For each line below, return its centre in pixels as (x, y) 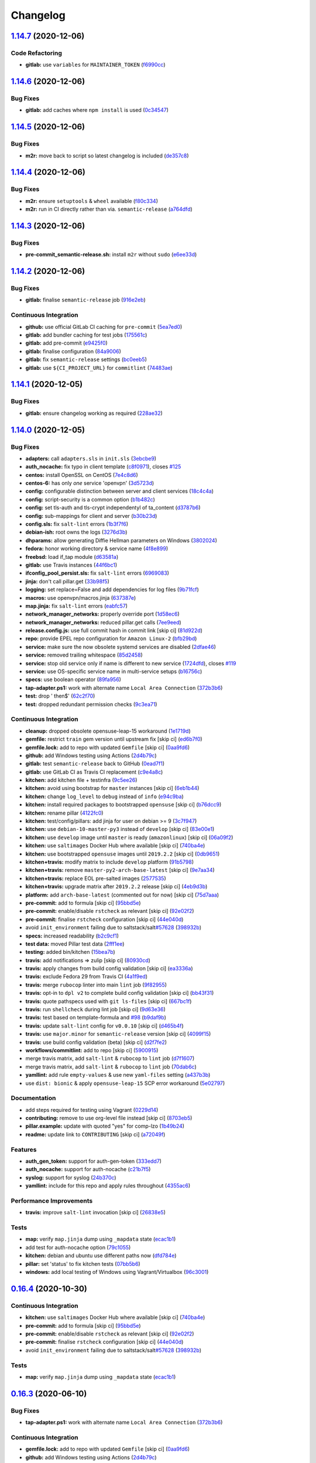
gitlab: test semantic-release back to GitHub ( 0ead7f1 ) (95, 764)
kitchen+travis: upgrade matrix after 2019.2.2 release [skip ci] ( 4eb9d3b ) (116, 887)
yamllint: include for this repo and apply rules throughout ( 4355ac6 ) (108, 1186)
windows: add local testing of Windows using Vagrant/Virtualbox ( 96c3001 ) (117, 1272)
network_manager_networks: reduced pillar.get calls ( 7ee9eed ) (103, 622)
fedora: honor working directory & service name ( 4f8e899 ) (97, 549)
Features (24, 1149)
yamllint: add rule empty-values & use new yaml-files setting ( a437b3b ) (118, 1075)
